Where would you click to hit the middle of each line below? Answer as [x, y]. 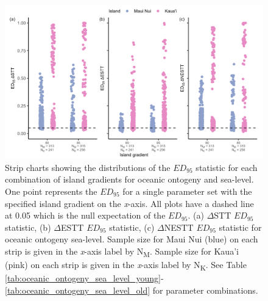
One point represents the [51, 191]
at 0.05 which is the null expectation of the [85, 215]
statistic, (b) [28, 227]
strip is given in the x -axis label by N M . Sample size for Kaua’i [122, 252]
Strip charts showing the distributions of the [88, 167]
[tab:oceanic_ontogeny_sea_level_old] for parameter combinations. [132, 290]
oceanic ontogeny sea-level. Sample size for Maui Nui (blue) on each [132, 239]
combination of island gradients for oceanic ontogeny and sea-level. [129, 179]
